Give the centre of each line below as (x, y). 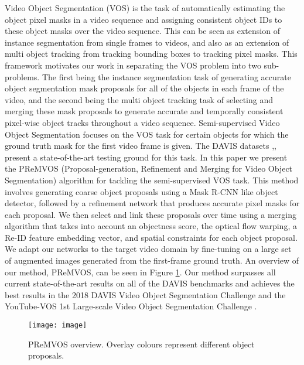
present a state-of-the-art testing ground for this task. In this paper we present (146, 157)
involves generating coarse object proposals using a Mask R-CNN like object (141, 191)
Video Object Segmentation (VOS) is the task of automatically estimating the (145, 8)
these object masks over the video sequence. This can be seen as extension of (142, 31)
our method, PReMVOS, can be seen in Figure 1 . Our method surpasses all (140, 272)
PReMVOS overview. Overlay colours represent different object (141, 344)
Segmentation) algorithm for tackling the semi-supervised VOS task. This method (152, 180)
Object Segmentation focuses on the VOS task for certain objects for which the (147, 134)
